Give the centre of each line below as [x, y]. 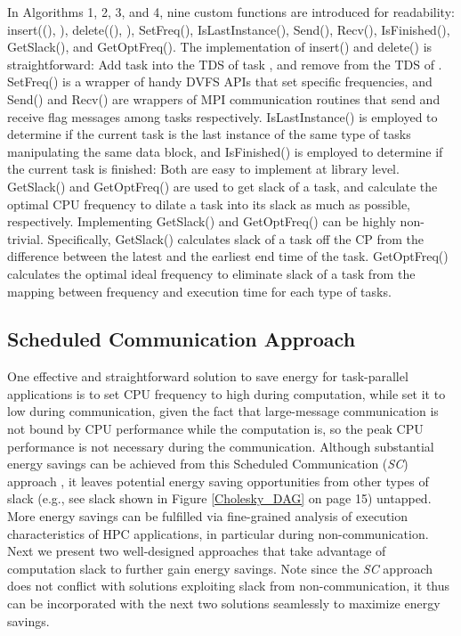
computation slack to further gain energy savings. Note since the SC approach [220, 568]
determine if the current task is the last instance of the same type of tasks [209, 134]
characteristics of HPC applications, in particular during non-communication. [218, 533]
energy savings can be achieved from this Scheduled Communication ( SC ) [208, 464]
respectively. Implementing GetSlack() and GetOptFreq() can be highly [202, 221]
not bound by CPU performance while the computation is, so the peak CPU [215, 429]
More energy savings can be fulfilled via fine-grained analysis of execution [208, 516]
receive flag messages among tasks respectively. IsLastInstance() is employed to [222, 116]
